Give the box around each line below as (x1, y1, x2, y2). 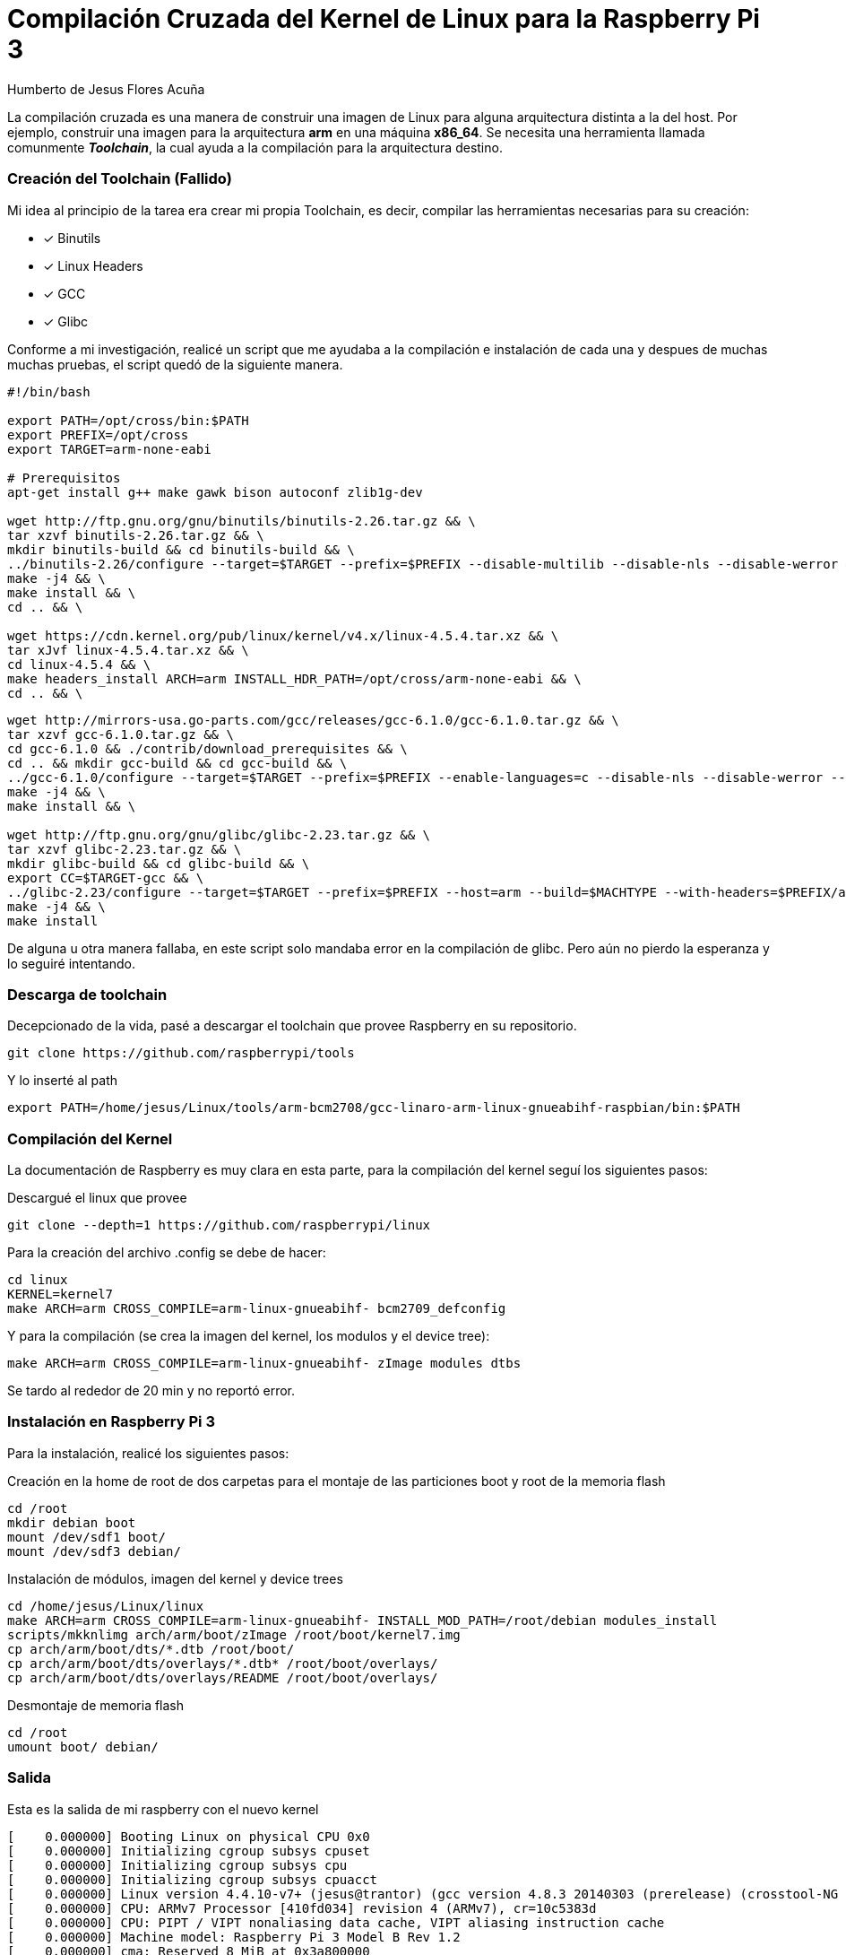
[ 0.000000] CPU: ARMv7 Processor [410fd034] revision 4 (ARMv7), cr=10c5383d (7, 1900, 597, 1916)
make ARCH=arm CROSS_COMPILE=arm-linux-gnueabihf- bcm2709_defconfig (7, 1301, 506, 1316)
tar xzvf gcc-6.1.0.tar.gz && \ (7, 726, 234, 742)
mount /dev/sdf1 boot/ (7, 1529, 167, 1544)
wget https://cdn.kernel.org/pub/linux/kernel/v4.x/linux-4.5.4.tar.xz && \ (7, 628, 559, 643)
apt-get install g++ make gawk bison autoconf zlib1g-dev (7, 484, 423, 500)
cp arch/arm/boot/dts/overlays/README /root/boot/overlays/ (7, 1670, 438, 1685)
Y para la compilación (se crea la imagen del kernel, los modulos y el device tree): (7, 1328, 490, 1343)
